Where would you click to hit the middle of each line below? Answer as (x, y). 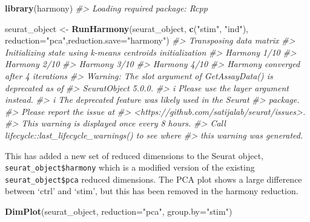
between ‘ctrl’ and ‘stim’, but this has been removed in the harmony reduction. (152, 191)
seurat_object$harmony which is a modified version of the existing (130, 167)
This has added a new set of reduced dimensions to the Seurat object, (134, 155)
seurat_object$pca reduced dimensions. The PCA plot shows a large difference (153, 179)
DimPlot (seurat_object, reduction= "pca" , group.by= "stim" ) (119, 211)
